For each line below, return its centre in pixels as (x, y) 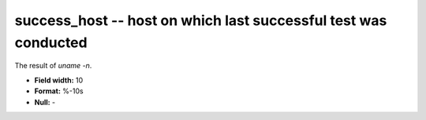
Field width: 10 (59, 80)
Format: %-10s (59, 91)
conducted (51, 42)
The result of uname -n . (53, 66)
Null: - (45, 102)
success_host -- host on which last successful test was (201, 20)
